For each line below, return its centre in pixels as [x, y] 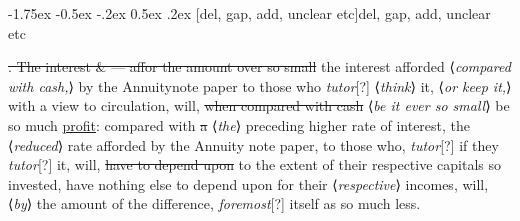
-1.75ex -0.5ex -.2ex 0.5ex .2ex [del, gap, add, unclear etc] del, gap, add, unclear [249, 13]
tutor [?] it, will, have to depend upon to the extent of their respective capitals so [254, 164]
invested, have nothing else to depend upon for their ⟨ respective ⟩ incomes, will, [248, 183]
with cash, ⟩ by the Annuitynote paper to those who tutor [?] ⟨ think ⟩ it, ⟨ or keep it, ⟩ [260, 85]
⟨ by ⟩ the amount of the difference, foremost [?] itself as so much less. [214, 203]
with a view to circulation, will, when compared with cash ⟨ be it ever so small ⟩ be [259, 105]
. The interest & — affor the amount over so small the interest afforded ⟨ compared [259, 66]
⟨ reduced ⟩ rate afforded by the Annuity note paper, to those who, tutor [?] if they [253, 144]
